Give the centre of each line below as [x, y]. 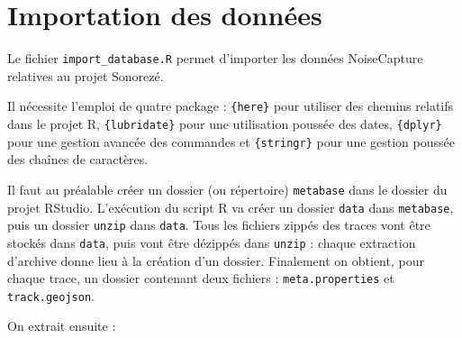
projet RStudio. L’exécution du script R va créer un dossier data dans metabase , [231, 207]
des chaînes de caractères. [78, 159]
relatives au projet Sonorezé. [86, 75]
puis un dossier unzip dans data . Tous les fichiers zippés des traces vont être [219, 225]
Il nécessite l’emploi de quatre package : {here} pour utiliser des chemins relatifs [231, 106]
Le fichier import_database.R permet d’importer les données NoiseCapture [215, 58]
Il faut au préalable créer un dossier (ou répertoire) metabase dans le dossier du [227, 189]
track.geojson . [51, 295]
